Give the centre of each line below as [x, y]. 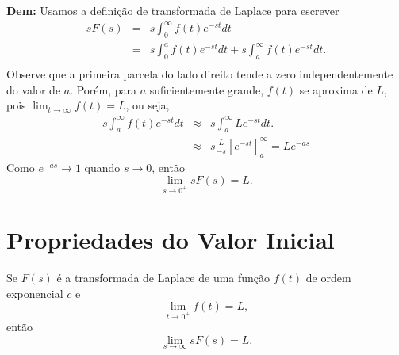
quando [102, 167]
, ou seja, [148, 105]
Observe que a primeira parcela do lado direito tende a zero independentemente [200, 74]
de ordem [328, 278]
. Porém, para [104, 89]
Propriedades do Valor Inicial [171, 240]
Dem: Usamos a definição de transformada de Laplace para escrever [173, 10]
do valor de [34, 89]
